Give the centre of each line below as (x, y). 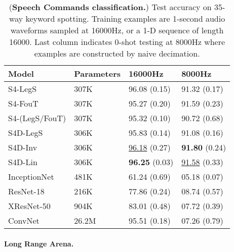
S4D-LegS (26, 133)
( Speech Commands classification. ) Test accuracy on (110, 7)
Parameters (97, 73)
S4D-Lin (23, 162)
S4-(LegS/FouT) (37, 118)
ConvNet (24, 220)
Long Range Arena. (39, 243)
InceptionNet (31, 177)
